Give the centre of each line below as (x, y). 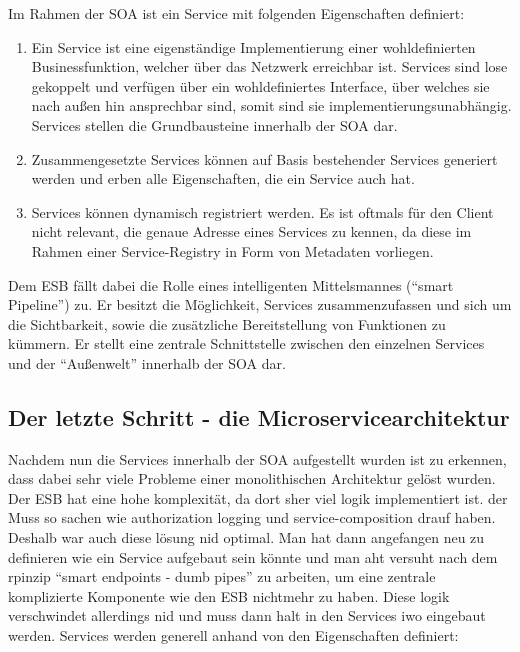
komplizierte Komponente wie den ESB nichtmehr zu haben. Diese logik (229, 595)
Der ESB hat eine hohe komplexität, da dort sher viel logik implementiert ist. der (258, 497)
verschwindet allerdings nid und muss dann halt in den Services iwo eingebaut (247, 615)
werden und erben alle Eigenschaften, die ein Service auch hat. (223, 178)
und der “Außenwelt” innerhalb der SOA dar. (147, 362)
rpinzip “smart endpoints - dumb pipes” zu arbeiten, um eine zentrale (222, 576)
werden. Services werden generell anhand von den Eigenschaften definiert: (233, 635)
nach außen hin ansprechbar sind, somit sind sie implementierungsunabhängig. (271, 105)
